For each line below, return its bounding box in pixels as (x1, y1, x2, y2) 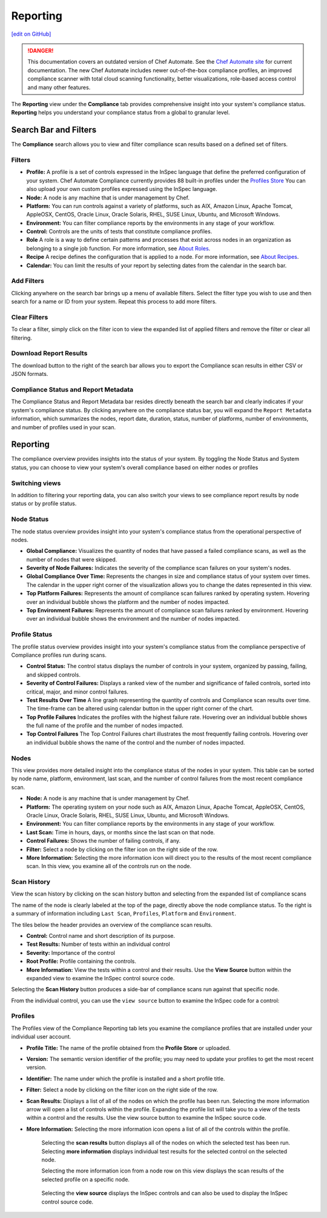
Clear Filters (11, 313, 48, 321)
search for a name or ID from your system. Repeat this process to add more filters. (11, 298, 217, 306)
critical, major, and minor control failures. (26, 688, 129, 695)
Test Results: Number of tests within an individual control (26, 940, 170, 948)
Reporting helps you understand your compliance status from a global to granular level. (11, 109, 230, 116)
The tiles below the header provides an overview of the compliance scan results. (11, 921, 213, 928)
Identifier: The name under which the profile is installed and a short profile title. (26, 1075, 225, 1082)
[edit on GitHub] (11, 30, 51, 38)
